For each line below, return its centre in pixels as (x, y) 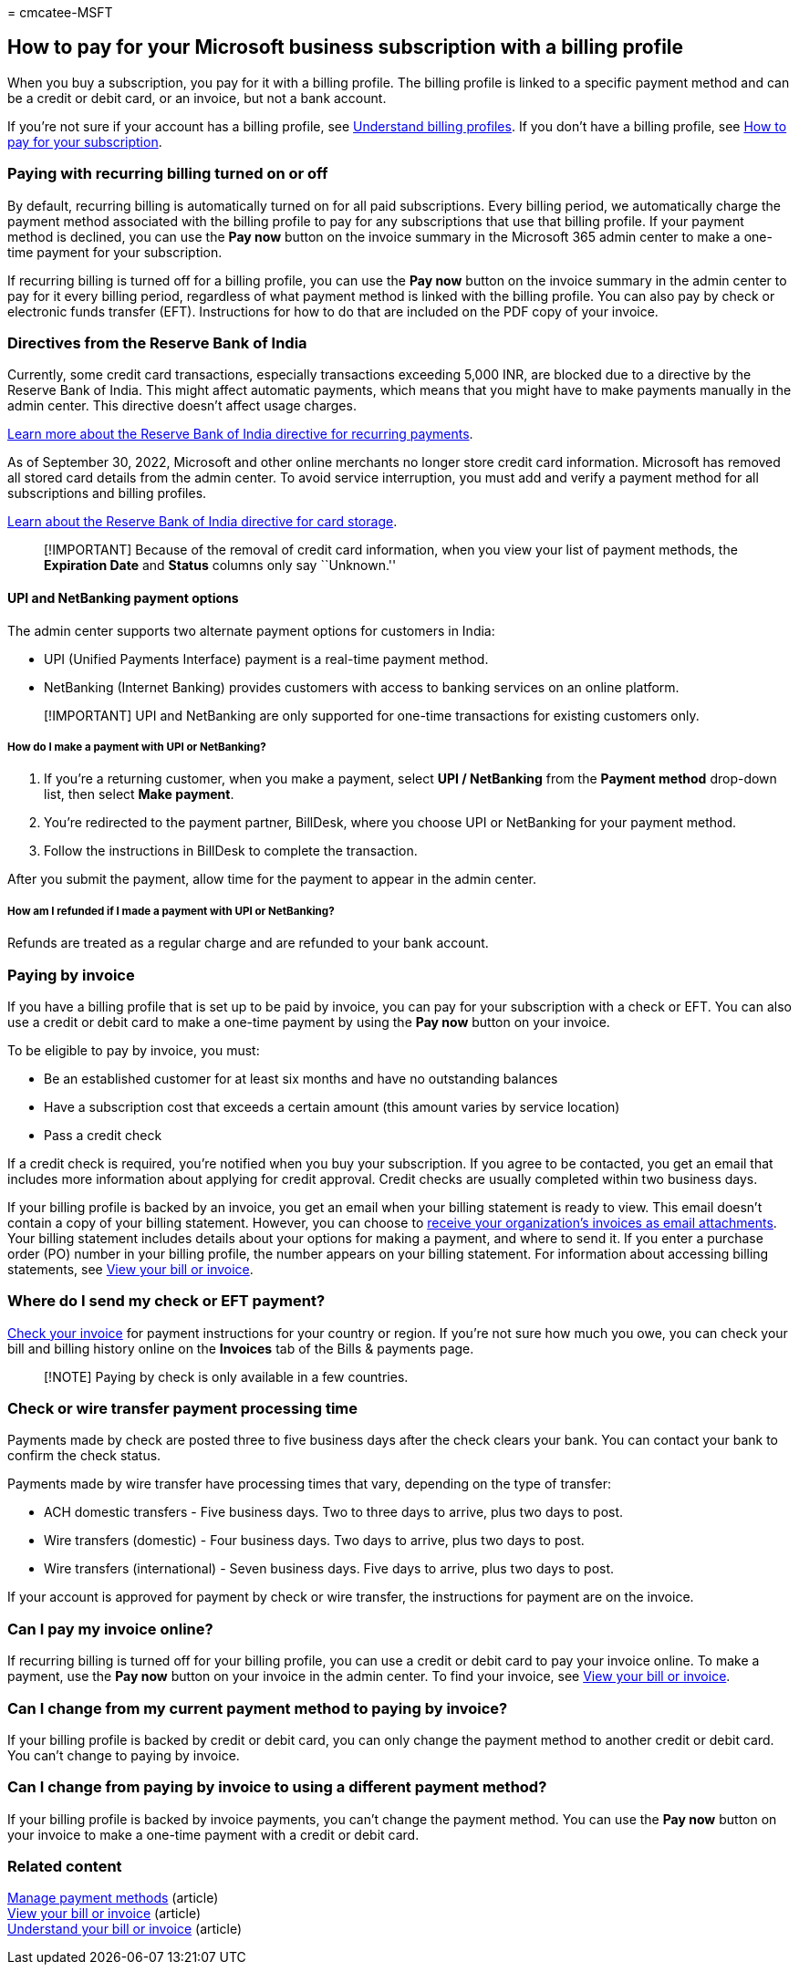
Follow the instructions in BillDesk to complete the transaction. (231, 851)
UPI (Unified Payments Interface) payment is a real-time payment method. (266, 659)
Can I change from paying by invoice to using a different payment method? (277, 1787)
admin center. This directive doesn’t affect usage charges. (182, 406)
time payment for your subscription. (115, 252)
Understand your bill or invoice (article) (125, 1929)
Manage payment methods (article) (113, 1898)
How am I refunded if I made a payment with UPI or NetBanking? (171, 911)
